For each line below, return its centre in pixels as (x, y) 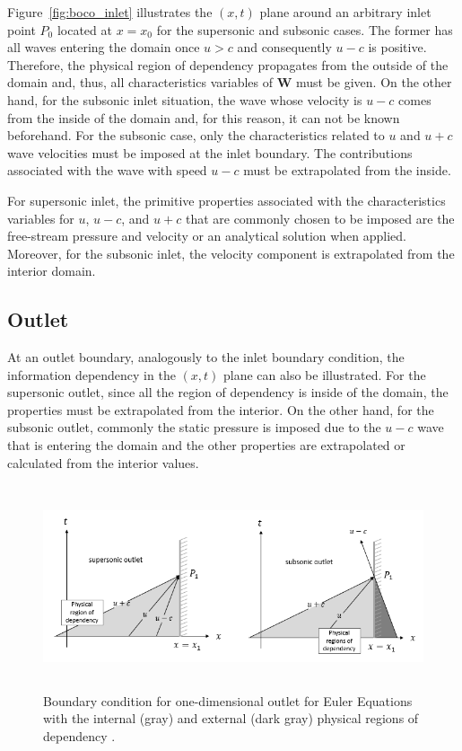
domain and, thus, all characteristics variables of (140, 82)
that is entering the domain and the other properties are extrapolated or (206, 445)
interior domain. (52, 271)
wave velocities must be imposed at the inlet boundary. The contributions (210, 152)
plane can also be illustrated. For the (325, 374)
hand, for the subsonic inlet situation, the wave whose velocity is (185, 99)
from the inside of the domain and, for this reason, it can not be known (204, 117)
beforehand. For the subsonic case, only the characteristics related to (196, 135)
